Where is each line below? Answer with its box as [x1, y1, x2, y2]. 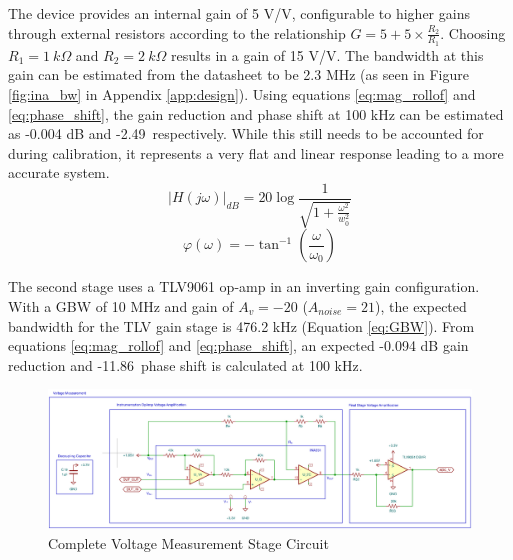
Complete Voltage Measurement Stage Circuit [48, 532, 329, 553]
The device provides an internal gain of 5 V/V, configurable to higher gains [8, 3, 470, 23]
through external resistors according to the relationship [8, 22, 346, 43]
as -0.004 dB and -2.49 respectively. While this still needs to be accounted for [8, 123, 484, 144]
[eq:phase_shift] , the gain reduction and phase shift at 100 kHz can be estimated [8, 103, 504, 124]
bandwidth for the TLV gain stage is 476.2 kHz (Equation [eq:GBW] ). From [8, 315, 475, 336]
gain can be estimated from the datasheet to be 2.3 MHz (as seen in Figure [8, 64, 469, 85]
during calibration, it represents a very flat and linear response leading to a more [8, 142, 504, 163]
